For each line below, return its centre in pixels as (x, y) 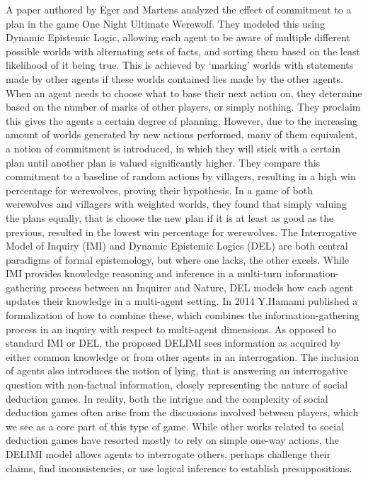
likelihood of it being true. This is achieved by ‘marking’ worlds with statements (180, 65)
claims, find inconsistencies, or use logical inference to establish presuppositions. (179, 468)
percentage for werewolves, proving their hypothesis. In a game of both (160, 190)
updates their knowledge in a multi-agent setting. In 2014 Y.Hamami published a (182, 301)
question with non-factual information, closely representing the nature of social (177, 385)
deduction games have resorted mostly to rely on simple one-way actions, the (173, 440)
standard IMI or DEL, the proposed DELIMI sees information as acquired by (173, 343)
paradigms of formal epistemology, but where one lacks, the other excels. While (177, 259)
